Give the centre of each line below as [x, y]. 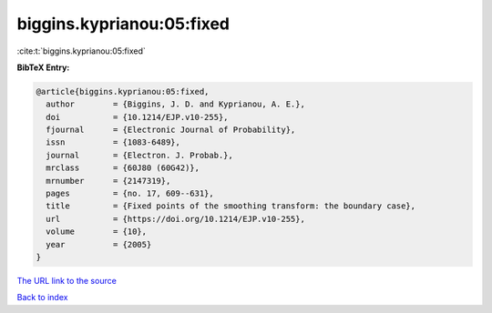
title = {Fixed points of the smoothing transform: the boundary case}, [231, 206]
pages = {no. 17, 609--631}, [130, 194]
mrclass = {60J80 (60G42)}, [123, 168]
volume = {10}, [97, 232]
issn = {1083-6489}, [113, 142]
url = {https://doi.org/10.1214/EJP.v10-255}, [175, 219]
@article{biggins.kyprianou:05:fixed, [123, 91]
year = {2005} [99, 244]
